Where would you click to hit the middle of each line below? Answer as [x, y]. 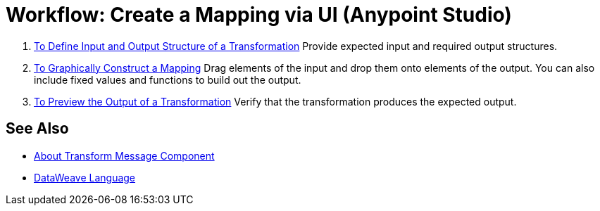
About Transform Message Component [124, 155]
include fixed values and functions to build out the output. [168, 79]
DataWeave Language [85, 177]
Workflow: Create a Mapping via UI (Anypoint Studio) [259, 15]
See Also [37, 129]
